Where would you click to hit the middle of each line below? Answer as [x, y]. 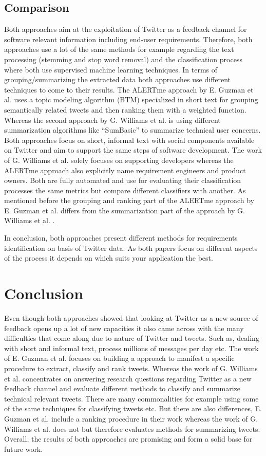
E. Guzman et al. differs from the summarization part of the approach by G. [125, 210]
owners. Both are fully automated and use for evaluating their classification [123, 180]
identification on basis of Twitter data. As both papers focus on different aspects [131, 248]
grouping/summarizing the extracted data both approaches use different [118, 79]
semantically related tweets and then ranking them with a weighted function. [125, 109]
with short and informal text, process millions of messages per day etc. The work [131, 348]
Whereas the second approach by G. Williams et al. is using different [112, 120]
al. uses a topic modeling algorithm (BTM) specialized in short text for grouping [131, 99]
